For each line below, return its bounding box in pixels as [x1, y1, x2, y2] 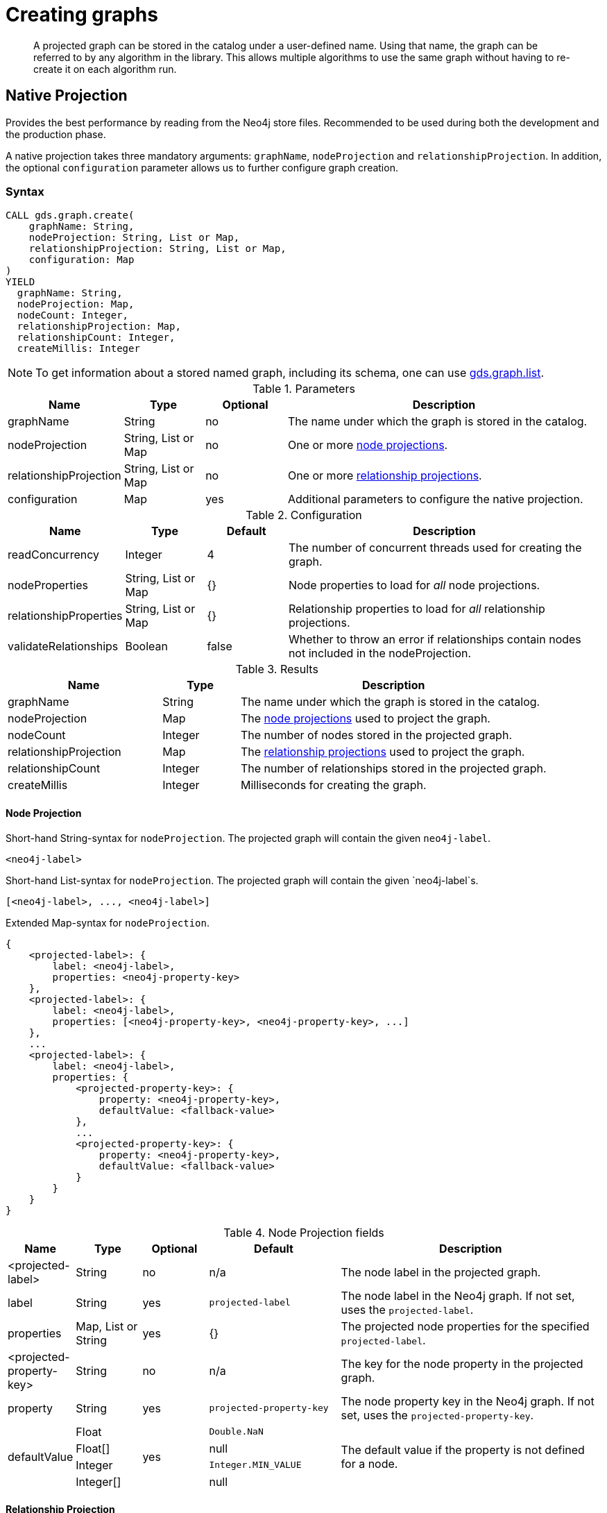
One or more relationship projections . [287, 468, 482, 483]
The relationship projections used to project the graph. [240, 745, 525, 759]
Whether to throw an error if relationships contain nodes [288, 632, 581, 647]
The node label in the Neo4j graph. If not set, [341, 1288, 575, 1303]
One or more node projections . [287, 438, 448, 453]
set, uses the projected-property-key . [341, 1408, 534, 1422]
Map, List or [76, 1319, 138, 1333]
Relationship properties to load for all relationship [288, 602, 545, 616]
